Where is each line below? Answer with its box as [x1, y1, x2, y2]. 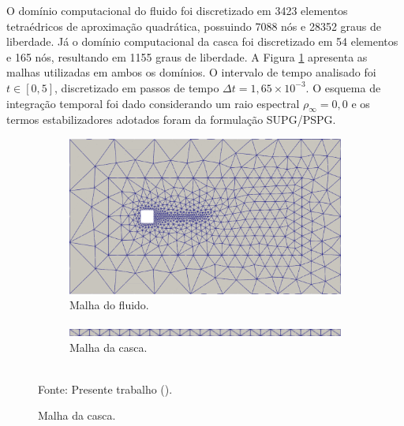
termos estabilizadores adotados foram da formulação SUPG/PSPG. [6, 111, 336, 128]
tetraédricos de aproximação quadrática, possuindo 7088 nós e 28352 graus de [6, 17, 382, 34]
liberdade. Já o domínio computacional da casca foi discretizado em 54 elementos [6, 33, 398, 50]
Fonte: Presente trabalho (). [38, 380, 173, 397]
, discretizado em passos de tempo [54, 79, 219, 95]
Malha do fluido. [69, 297, 149, 313]
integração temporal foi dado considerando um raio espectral [6, 95, 300, 111]
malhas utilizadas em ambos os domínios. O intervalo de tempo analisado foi [6, 64, 376, 80]
